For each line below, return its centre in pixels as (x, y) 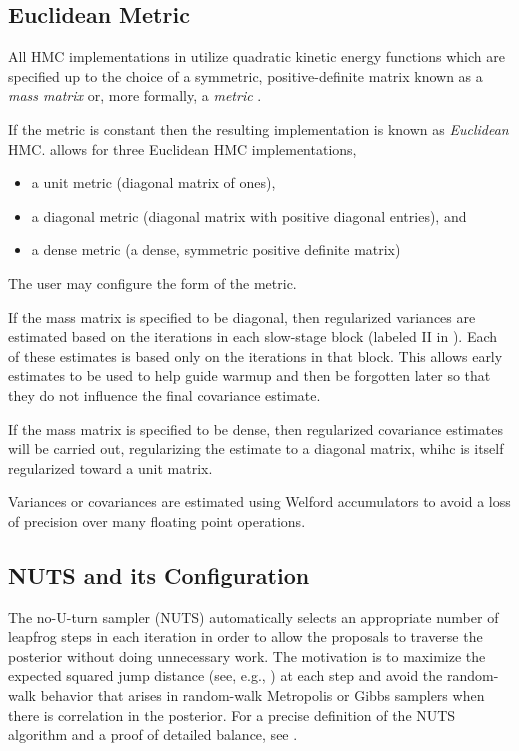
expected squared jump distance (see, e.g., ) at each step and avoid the (225, 675)
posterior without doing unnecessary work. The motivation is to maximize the (247, 655)
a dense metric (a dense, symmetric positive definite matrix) (216, 249)
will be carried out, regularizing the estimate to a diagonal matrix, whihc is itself (256, 448)
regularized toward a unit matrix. (110, 467)
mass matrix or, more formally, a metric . (135, 95)
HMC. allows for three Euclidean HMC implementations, (182, 148)
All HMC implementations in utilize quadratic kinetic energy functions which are (256, 56)
